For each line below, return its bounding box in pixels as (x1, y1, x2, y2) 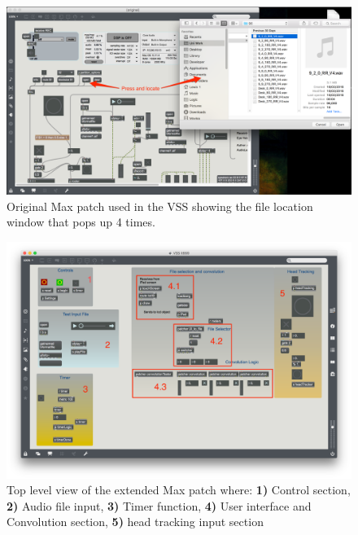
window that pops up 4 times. (7, 213, 155, 230)
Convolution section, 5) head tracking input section (7, 513, 264, 530)
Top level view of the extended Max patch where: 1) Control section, (7, 481, 351, 498)
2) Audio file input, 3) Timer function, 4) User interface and (7, 497, 312, 514)
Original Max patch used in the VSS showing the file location (7, 197, 313, 214)
